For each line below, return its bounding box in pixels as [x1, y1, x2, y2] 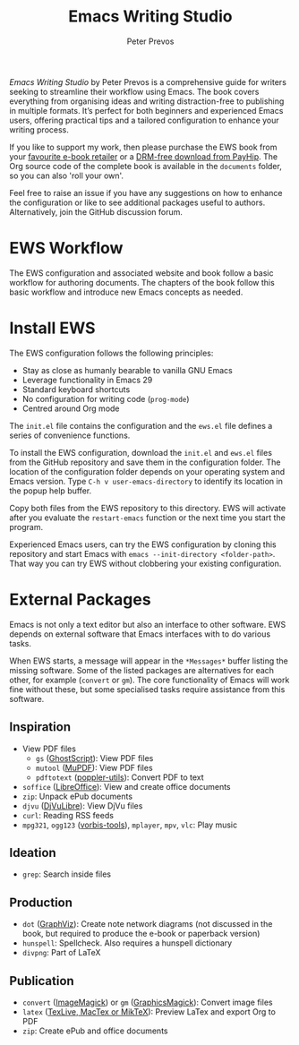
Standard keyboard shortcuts [21, 383, 131, 395]
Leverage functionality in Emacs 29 [21, 374, 153, 385]
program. [9, 521, 44, 532]
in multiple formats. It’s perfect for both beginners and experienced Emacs [9, 105, 284, 116]
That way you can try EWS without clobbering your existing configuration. [9, 558, 282, 569]
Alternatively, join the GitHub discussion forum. [9, 206, 184, 217]
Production [9, 895, 73, 910]
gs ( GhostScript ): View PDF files [35, 752, 154, 763]
